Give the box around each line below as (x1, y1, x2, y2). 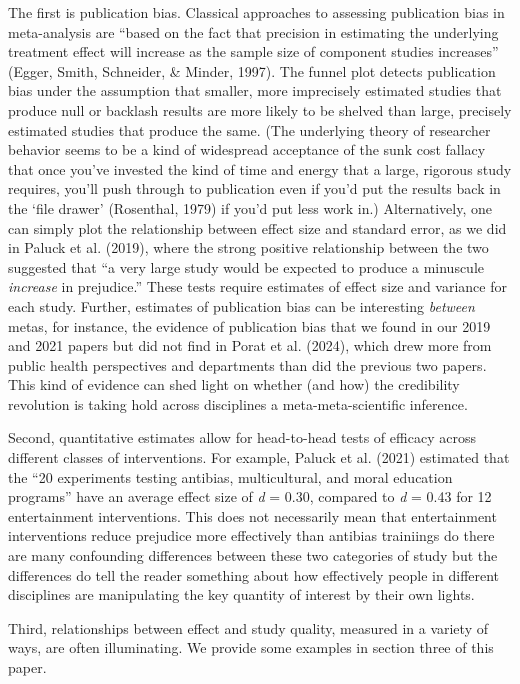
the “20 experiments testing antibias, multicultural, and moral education (8, 466, 453, 487)
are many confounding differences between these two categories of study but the (8, 545, 498, 566)
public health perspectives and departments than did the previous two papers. (8, 354, 487, 375)
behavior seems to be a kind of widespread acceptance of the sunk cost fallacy (8, 139, 486, 160)
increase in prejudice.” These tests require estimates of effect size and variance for (8, 276, 507, 297)
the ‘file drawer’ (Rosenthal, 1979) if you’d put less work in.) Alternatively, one (8, 197, 492, 218)
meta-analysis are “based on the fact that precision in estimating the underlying (8, 21, 499, 42)
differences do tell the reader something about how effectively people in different (8, 564, 500, 585)
